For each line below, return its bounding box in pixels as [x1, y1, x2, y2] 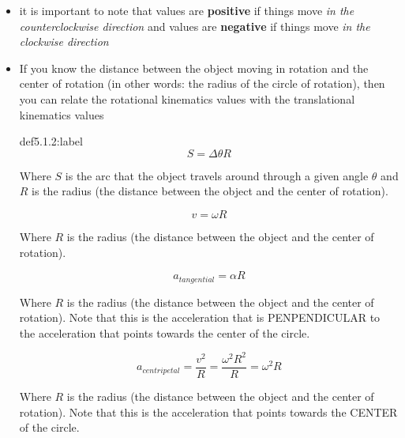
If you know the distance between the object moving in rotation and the [19, 59, 369, 76]
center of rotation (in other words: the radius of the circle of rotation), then [19, 75, 385, 92]
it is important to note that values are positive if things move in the [19, 2, 354, 18]
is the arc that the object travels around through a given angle [65, 167, 369, 183]
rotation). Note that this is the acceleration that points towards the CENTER [19, 403, 398, 420]
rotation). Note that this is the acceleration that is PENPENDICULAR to [19, 309, 381, 326]
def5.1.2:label [19, 133, 83, 149]
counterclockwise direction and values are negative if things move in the [19, 17, 370, 34]
